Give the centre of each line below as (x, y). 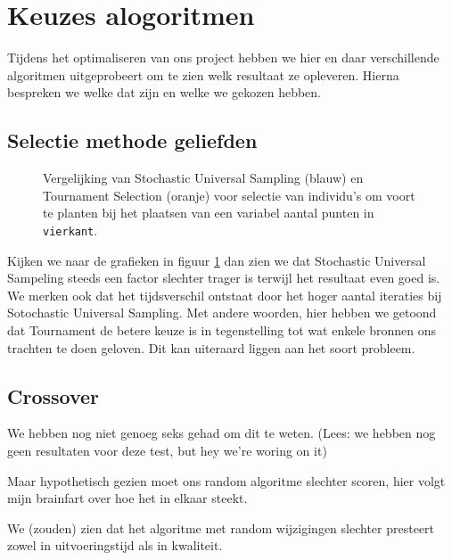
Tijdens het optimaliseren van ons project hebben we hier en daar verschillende (223, 58)
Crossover (53, 395)
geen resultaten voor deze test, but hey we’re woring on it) (167, 450)
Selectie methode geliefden (132, 140)
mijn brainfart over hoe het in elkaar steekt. (127, 498)
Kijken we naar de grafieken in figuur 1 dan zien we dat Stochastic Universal (217, 260)
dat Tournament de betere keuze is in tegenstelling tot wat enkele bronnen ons (222, 329)
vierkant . (70, 230)
